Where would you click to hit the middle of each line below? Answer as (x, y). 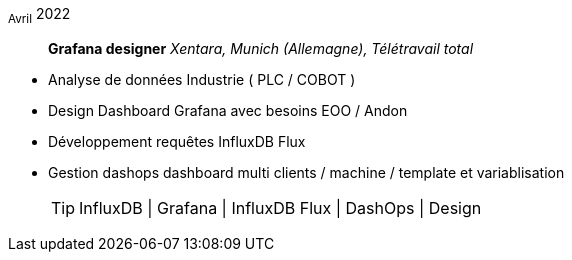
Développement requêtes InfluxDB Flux (177, 141)
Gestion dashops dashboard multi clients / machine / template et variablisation (306, 172)
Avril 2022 (39, 15)
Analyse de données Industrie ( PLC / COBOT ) (202, 79)
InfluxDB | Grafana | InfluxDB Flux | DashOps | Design (280, 207)
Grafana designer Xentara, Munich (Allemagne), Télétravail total (261, 48)
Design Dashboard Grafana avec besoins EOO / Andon (228, 110)
